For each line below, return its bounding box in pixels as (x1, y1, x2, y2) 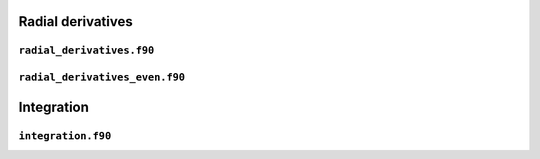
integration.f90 (18, 129, 112, 142)
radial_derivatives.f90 (18, 44, 155, 57)
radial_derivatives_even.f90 (18, 70, 185, 84)
